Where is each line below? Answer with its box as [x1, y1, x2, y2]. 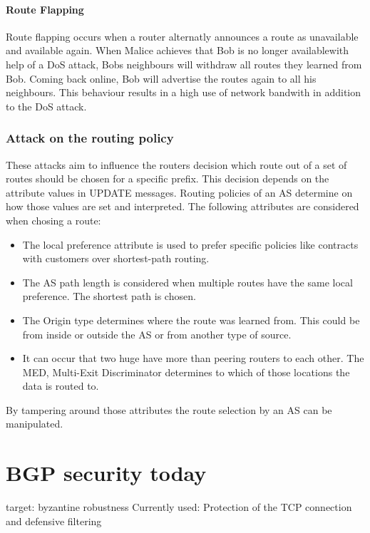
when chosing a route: [6, 212, 101, 227]
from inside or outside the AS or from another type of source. [22, 326, 292, 341]
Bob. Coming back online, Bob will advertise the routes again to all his [6, 71, 317, 86]
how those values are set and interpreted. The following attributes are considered [6, 199, 359, 214]
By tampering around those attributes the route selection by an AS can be [6, 402, 332, 417]
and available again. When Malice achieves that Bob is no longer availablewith [6, 43, 349, 58]
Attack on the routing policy [6, 129, 174, 147]
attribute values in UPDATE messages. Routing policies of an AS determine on [6, 185, 353, 200]
